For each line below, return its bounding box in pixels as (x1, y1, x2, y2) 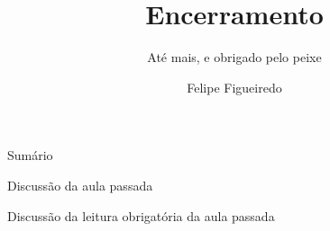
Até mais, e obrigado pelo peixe (147, 48, 322, 67)
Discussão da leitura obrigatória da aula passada (7, 206, 275, 225)
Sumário (7, 146, 53, 164)
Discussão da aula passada (7, 175, 153, 194)
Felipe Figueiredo (187, 77, 282, 96)
